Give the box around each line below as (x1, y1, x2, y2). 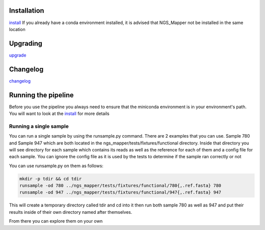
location (9, 26, 26, 32)
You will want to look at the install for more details (9, 111, 110, 116)
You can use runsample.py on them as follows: (9, 163, 104, 169)
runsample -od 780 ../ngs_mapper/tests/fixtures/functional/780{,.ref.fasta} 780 (19, 183, 222, 189)
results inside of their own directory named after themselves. (9, 209, 132, 215)
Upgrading (9, 39, 43, 48)
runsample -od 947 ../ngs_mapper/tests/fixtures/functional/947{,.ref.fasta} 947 (19, 190, 222, 195)
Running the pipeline (9, 91, 74, 99)
